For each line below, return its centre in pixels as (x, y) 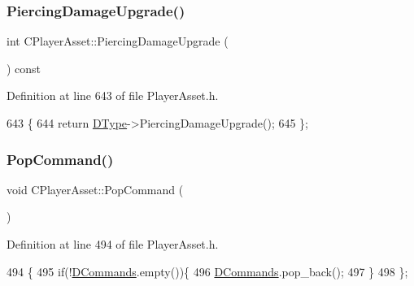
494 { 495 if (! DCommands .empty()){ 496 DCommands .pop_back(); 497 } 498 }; (207, 271)
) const (24, 68)
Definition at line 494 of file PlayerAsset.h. (113, 244)
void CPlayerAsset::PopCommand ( (95, 189)
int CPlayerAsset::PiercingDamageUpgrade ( (118, 41)
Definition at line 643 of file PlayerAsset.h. (113, 95)
